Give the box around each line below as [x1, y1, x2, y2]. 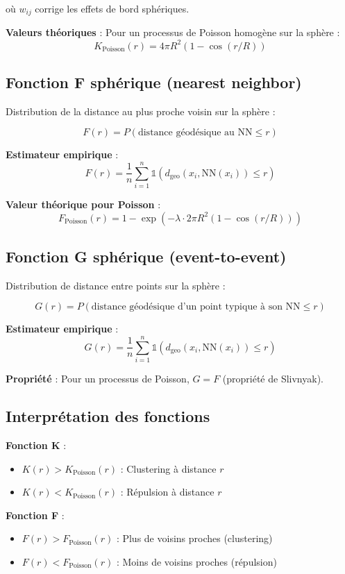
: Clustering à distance [120, 461, 217, 475]
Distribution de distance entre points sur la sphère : [6, 278, 226, 292]
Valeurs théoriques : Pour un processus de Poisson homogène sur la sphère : [6, 25, 340, 40]
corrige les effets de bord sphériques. [35, 1, 190, 15]
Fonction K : [6, 437, 67, 452]
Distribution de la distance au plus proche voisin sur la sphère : [6, 103, 276, 118]
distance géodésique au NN [137, 128, 253, 138]
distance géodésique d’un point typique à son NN [91, 302, 301, 312]
